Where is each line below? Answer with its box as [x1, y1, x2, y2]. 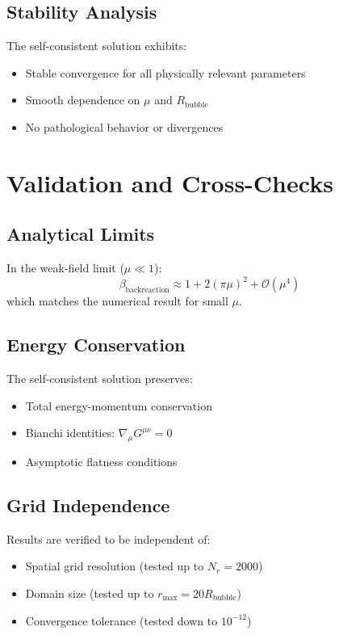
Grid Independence [6, 493, 170, 518]
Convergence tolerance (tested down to [25, 612, 218, 629]
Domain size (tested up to [25, 585, 154, 602]
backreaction [125, 286, 169, 295]
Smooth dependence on [25, 91, 140, 108]
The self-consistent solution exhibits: [6, 37, 187, 54]
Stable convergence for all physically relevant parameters [25, 64, 306, 81]
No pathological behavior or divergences [25, 118, 224, 135]
